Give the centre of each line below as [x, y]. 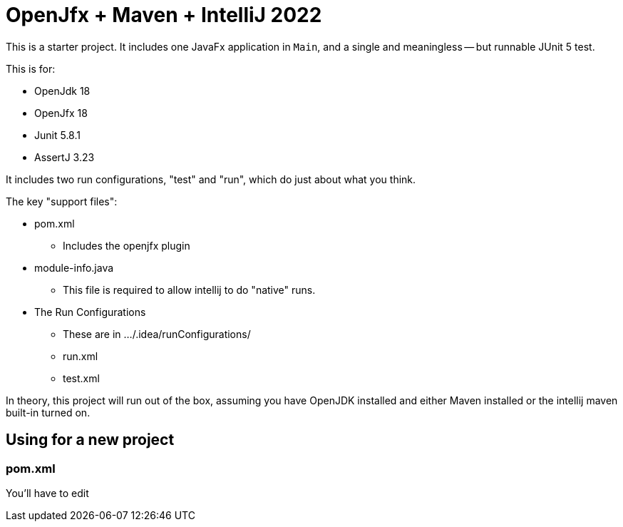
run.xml [81, 356]
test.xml [81, 378]
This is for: [31, 68]
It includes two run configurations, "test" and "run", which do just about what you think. [211, 179]
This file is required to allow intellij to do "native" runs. [189, 290]
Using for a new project [90, 440]
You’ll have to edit [47, 493]
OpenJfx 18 [61, 113]
